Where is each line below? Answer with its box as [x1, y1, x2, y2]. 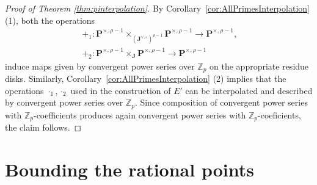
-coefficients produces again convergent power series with [33, 108, 246, 121]
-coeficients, [258, 108, 301, 121]
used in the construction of [70, 84, 171, 96]
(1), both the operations [5, 13, 95, 26]
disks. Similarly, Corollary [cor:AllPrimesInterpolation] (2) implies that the [5, 72, 286, 85]
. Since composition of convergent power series [134, 96, 308, 109]
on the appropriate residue [210, 59, 309, 72]
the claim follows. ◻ [5, 121, 82, 134]
